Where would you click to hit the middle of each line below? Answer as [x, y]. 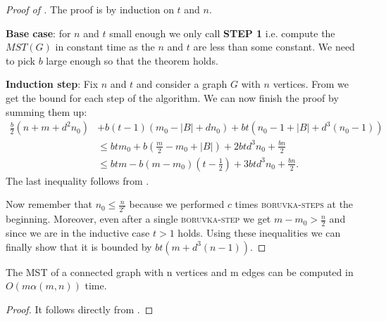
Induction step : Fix [52, 84]
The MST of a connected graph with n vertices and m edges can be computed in [180, 271]
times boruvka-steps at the [294, 204]
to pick [20, 60]
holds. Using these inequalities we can [259, 233]
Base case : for [38, 33]
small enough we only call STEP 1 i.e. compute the [222, 33]
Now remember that [49, 204]
